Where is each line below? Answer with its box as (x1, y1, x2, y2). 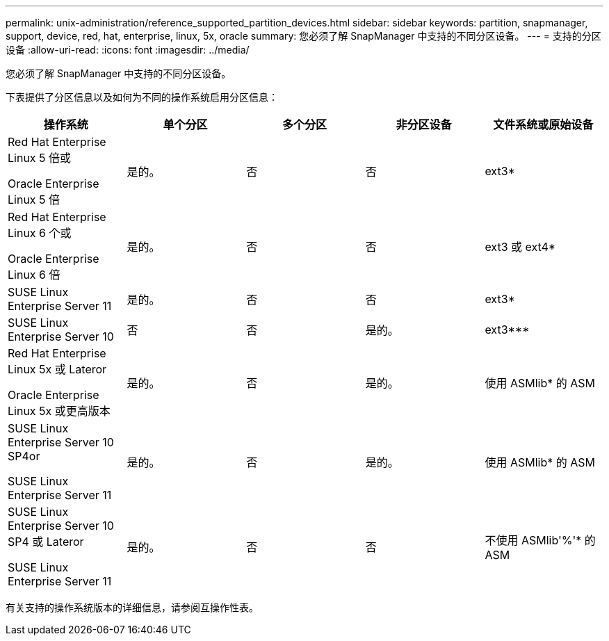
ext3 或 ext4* (485, 240, 556, 254)
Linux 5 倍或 (8, 151, 72, 165)
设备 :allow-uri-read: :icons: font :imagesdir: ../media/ (6, 44, 250, 56)
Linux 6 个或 (8, 226, 72, 240)
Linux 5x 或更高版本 (8, 404, 111, 418)
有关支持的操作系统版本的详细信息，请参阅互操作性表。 (6, 601, 259, 613)
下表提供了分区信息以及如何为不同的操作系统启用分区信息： (6, 91, 278, 103)
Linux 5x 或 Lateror (8, 362, 107, 376)
